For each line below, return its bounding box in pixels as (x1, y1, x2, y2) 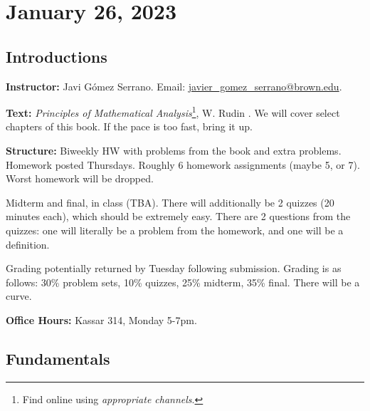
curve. (6, 288, 32, 303)
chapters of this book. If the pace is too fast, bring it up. (6, 119, 253, 134)
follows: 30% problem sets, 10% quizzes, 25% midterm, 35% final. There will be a (6, 274, 360, 289)
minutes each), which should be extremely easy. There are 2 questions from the (6, 209, 351, 224)
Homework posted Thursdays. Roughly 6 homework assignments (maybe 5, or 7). (6, 157, 360, 172)
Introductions (6, 45, 107, 67)
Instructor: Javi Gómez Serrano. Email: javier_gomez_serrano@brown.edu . (6, 78, 342, 93)
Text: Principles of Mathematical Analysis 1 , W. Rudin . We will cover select (6, 103, 340, 120)
